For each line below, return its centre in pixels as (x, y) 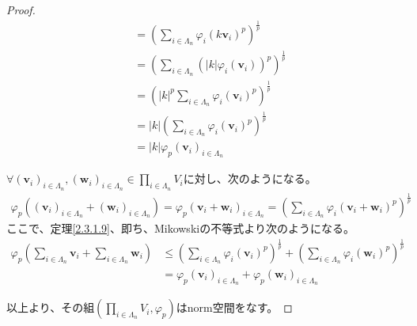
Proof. (21, 9)
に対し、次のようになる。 (250, 178)
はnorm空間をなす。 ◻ (234, 307)
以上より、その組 (51, 307)
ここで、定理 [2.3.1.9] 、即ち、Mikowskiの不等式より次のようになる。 (180, 227)
